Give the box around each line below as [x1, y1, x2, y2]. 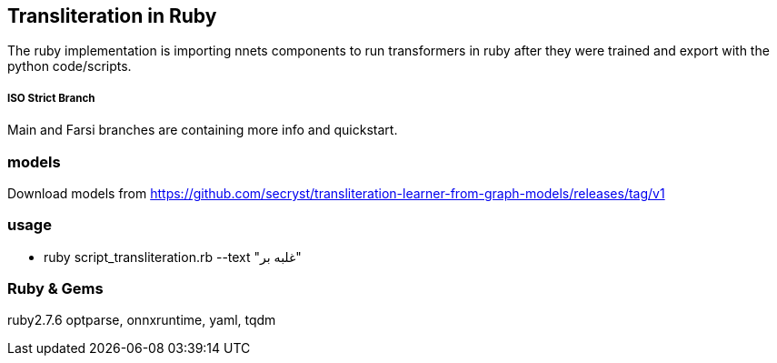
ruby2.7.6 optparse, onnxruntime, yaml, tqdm [7, 312, 276, 328]
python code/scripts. [7, 58, 132, 75]
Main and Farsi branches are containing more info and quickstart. [7, 122, 398, 138]
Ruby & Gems [7, 279, 104, 298]
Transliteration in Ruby [7, 5, 217, 27]
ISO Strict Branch [7, 91, 95, 105]
